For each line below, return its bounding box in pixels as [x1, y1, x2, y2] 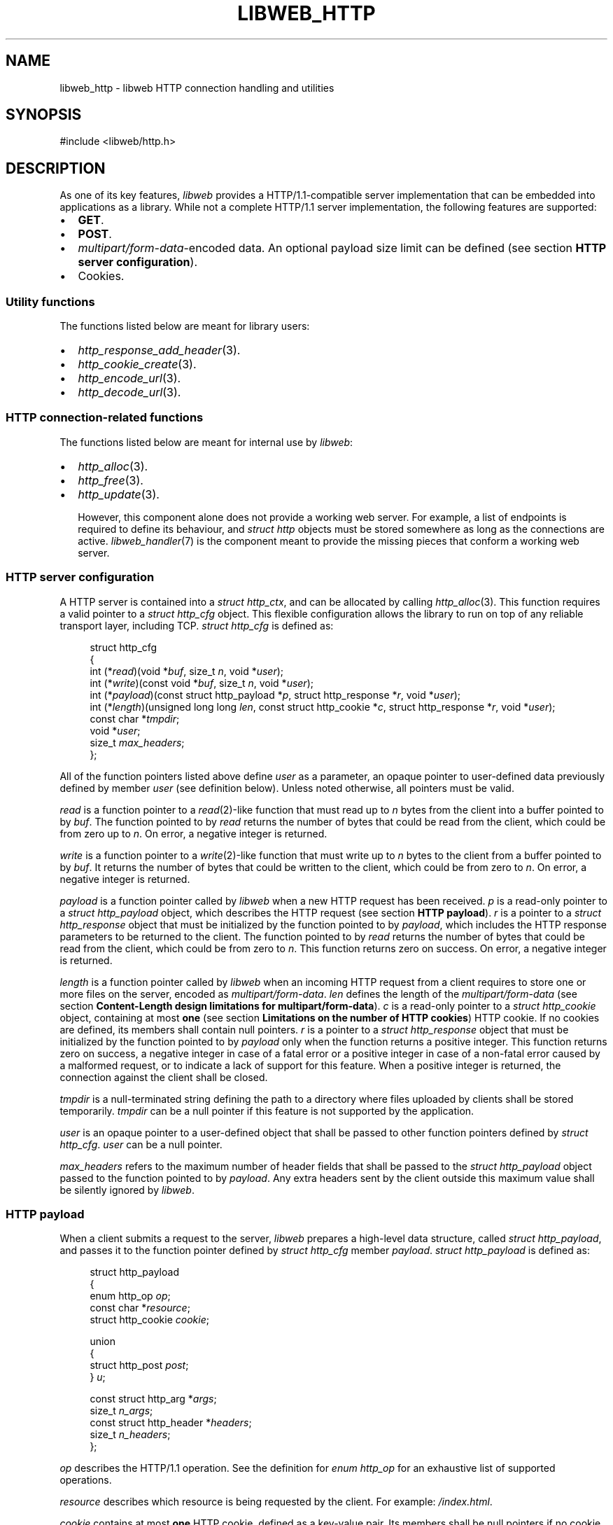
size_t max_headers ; [90, 736, 185, 748]
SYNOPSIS [6, 106, 82, 124]
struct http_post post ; [90, 1359, 189, 1372]
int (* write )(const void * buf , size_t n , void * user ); [90, 676, 313, 689]
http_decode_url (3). [78, 385, 181, 400]
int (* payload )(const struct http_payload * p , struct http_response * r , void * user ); [90, 688, 461, 701]
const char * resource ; [90, 1302, 190, 1314]
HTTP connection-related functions [6, 410, 204, 425]
